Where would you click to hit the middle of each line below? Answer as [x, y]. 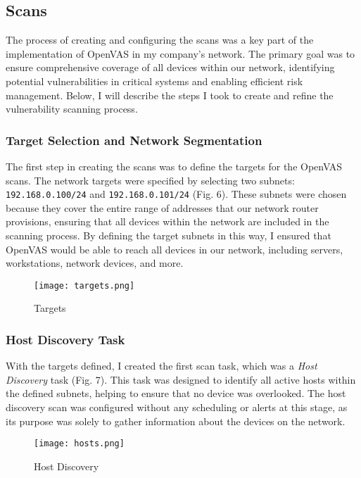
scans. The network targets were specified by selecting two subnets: [150, 180]
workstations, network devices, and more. [95, 263]
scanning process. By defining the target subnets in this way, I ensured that [169, 235]
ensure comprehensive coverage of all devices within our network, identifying [170, 67]
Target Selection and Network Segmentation [134, 140]
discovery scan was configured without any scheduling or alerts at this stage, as [177, 407]
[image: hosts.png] [79, 444]
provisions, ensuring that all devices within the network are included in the [167, 221]
